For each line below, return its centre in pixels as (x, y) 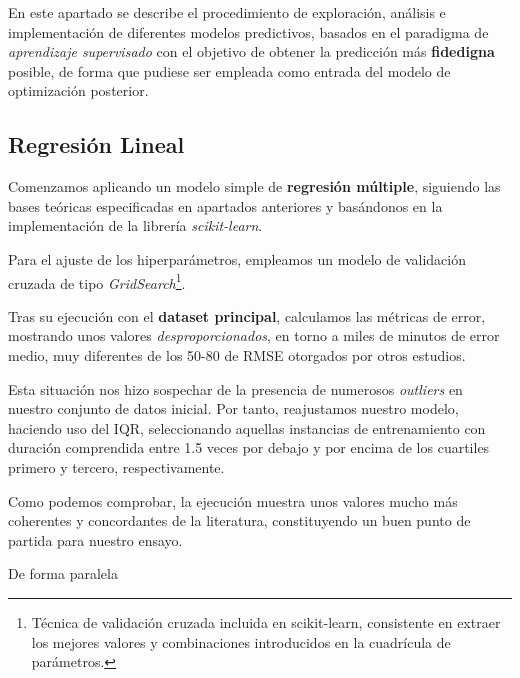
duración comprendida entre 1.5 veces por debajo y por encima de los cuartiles (249, 447)
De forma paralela (63, 573)
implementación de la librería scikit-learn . (135, 225)
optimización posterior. (78, 90)
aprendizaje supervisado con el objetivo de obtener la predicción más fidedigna (251, 51)
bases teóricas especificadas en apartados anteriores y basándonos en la (225, 205)
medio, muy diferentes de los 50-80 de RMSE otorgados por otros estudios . (237, 354)
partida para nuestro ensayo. (95, 539)
